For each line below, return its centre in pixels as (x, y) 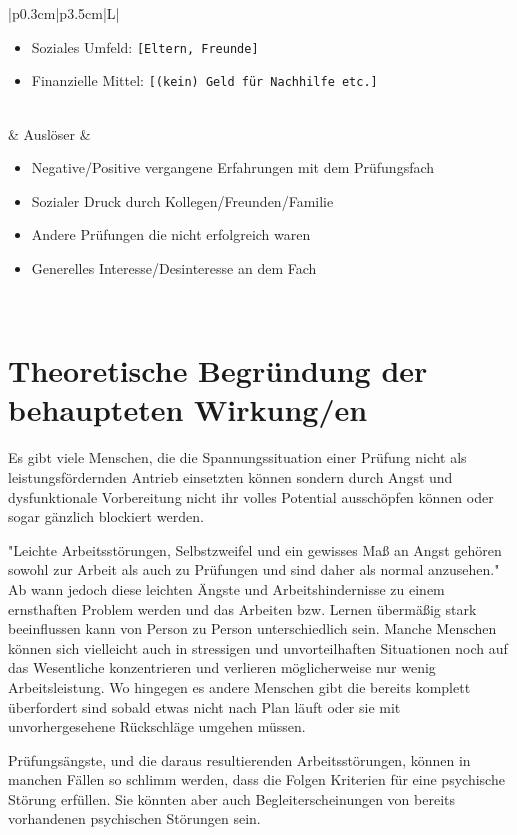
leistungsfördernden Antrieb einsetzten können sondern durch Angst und (230, 476)
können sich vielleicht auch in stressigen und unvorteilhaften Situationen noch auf (258, 647)
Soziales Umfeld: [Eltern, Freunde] (145, 46)
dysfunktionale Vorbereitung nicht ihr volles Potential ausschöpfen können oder (251, 496)
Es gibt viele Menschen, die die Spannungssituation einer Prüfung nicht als (237, 457)
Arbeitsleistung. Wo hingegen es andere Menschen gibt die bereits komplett (239, 686)
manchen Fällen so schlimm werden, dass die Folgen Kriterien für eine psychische (256, 779)
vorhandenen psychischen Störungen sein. (134, 818)
